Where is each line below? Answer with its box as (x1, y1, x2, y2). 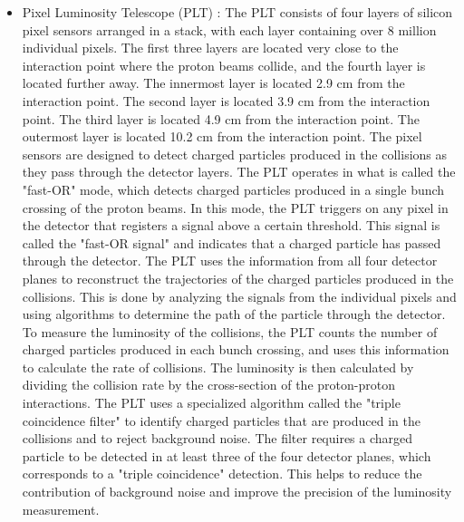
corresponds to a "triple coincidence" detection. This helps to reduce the (22, 464, 422, 483)
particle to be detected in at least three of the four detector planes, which (22, 446, 431, 465)
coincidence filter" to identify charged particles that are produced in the (22, 411, 420, 430)
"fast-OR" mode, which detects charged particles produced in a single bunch (22, 179, 445, 198)
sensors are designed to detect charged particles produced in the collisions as (22, 144, 448, 163)
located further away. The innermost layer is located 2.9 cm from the (22, 73, 405, 92)
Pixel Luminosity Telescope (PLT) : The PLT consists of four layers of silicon (22, 3, 453, 21)
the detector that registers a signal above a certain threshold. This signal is (22, 216, 440, 235)
